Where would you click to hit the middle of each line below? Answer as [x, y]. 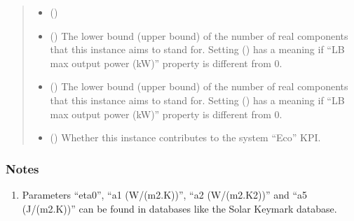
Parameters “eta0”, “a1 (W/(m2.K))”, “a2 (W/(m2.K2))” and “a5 [165, 194]
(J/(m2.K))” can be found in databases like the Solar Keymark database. [179, 208]
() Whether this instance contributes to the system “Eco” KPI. [185, 137]
